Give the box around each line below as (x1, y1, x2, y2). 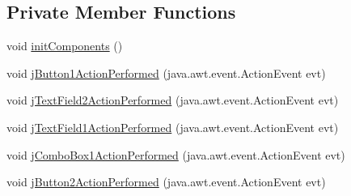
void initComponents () (6, 37, 123, 54)
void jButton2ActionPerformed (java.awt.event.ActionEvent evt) (6, 173, 326, 190)
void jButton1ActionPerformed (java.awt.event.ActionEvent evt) (6, 64, 326, 81)
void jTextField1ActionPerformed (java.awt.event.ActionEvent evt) (6, 118, 339, 135)
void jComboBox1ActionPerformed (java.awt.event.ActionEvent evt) (6, 146, 345, 163)
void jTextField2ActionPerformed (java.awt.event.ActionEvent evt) (6, 92, 339, 109)
